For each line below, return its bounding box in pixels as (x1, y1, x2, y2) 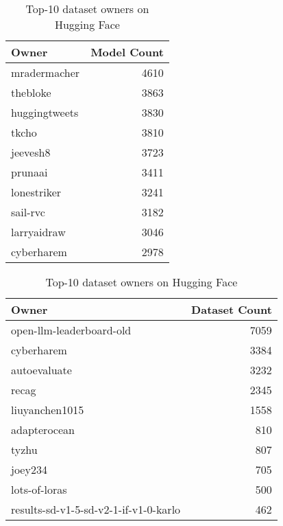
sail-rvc (11, 204, 45, 220)
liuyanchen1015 (11, 402, 84, 418)
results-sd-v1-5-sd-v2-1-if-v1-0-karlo (11, 501, 181, 517)
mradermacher (11, 65, 80, 80)
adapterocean (11, 422, 75, 437)
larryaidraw (11, 224, 66, 240)
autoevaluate (11, 362, 72, 378)
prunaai (11, 164, 48, 180)
